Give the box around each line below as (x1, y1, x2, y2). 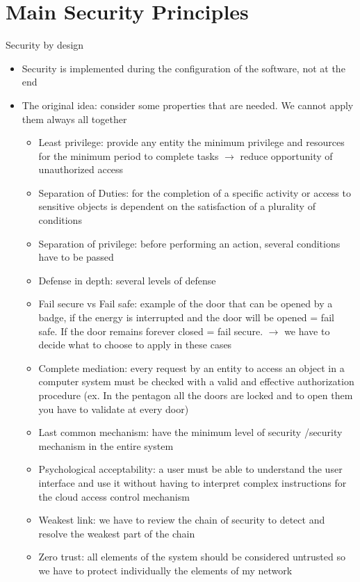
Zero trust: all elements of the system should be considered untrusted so (38, 549, 345, 564)
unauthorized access (38, 162, 124, 177)
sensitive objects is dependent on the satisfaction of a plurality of (38, 199, 316, 213)
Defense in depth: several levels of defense (38, 273, 216, 287)
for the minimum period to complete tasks (38, 148, 219, 163)
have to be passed (38, 250, 114, 264)
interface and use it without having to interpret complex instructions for (38, 475, 347, 490)
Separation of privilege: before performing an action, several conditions (38, 236, 341, 250)
